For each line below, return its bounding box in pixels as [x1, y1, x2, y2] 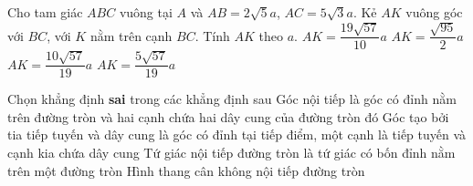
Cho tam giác [7, 3, 83, 21]
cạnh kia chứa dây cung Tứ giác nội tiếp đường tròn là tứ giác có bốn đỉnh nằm [7, 143, 456, 162]
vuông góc [405, 3, 463, 21]
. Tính [194, 26, 230, 45]
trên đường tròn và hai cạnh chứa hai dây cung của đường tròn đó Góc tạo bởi [7, 107, 449, 126]
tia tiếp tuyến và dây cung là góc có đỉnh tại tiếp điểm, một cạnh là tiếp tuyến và [7, 125, 467, 144]
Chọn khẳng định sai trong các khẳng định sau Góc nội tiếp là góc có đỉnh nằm [7, 89, 457, 108]
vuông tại [119, 3, 173, 21]
